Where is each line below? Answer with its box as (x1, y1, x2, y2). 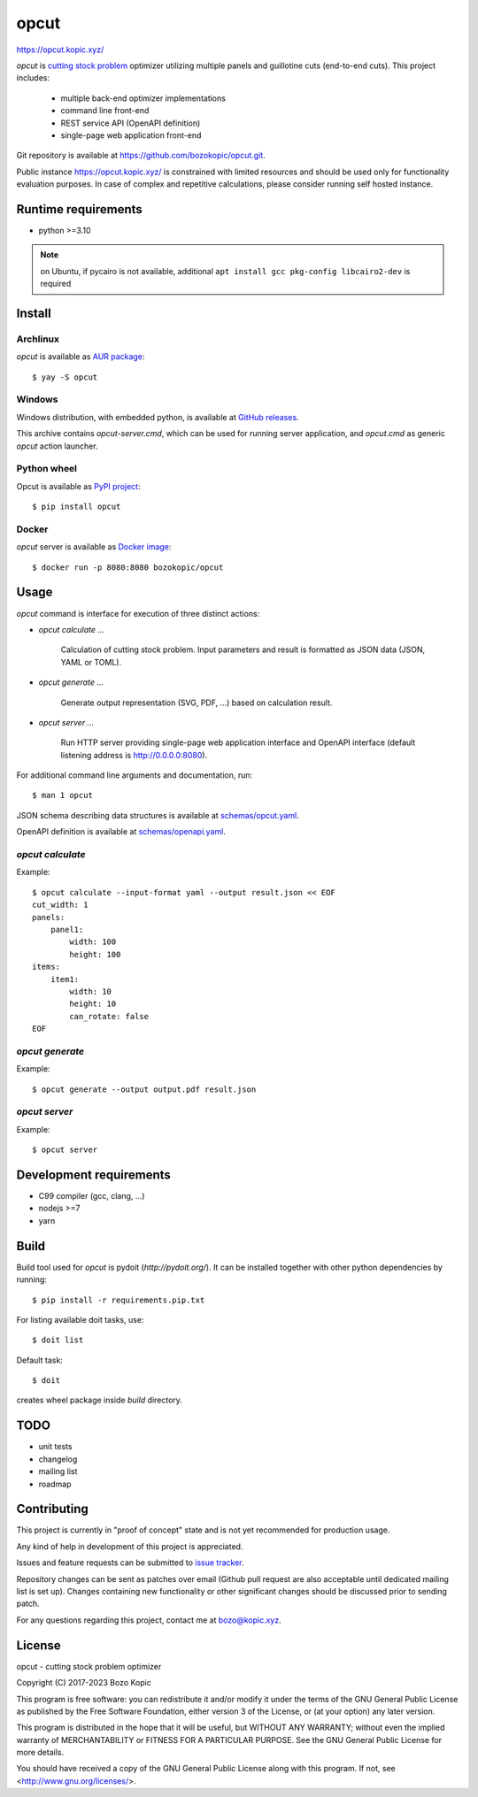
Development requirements (16, 1167, 172, 1182)
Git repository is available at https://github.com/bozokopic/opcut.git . (16, 150, 266, 161)
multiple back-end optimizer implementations (60, 93, 226, 104)
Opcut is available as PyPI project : (16, 480, 141, 491)
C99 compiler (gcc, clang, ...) (38, 1191, 145, 1202)
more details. (16, 1747, 65, 1758)
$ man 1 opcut (32, 790, 93, 801)
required (40, 279, 72, 289)
